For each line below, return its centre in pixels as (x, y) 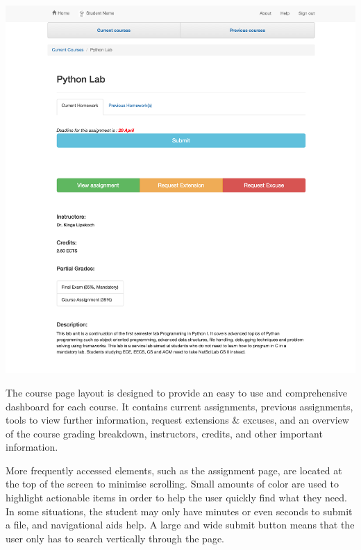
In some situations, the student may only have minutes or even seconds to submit (179, 511)
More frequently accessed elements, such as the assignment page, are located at (174, 470)
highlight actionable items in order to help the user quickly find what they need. (176, 498)
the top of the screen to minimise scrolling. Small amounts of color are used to (173, 484)
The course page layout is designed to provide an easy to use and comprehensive (177, 392)
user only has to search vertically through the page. (115, 538)
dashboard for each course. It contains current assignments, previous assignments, (179, 406)
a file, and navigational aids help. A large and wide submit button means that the (180, 525)
